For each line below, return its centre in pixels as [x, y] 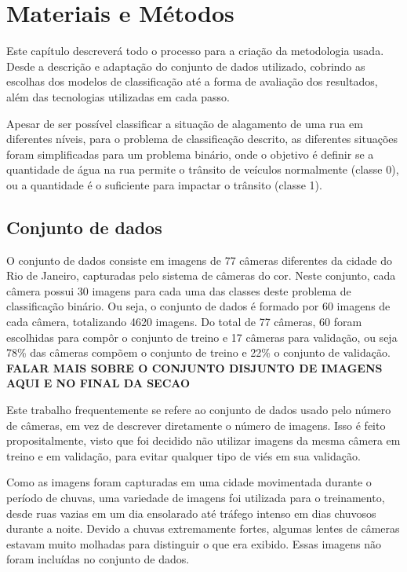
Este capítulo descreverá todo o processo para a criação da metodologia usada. [195, 51]
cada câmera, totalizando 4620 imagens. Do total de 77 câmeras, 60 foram [184, 322]
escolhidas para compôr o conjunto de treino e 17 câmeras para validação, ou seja [202, 337]
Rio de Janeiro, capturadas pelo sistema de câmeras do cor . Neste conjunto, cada [201, 275]
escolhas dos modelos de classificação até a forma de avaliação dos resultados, [192, 81]
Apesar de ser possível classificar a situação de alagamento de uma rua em [185, 123]
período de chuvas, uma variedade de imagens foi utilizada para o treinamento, [196, 497]
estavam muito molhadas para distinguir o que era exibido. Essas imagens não [194, 543]
